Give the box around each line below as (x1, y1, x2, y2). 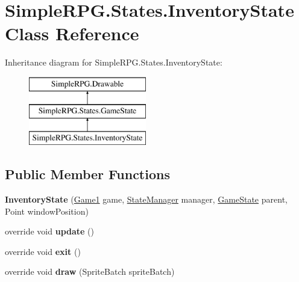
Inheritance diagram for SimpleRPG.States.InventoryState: (5, 56, 222, 69)
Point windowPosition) (5, 204, 89, 217)
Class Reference (5, 21, 139, 46)
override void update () (5, 225, 95, 238)
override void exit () (5, 245, 81, 257)
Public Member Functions (5, 165, 170, 183)
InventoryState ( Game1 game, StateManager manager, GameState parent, (5, 193, 288, 206)
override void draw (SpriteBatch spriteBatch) (5, 265, 175, 278)
